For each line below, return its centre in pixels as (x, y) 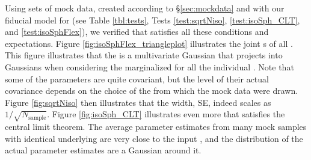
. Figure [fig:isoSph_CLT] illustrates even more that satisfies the (166, 114)
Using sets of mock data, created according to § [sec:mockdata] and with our (145, 8)
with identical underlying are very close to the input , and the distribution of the (154, 138)
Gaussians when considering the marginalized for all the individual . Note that (149, 66)
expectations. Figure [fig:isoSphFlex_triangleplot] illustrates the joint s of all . (149, 43)
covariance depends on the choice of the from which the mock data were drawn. (152, 91)
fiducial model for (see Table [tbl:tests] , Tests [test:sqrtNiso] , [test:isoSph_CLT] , (152, 20)
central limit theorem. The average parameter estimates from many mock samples (156, 127)
